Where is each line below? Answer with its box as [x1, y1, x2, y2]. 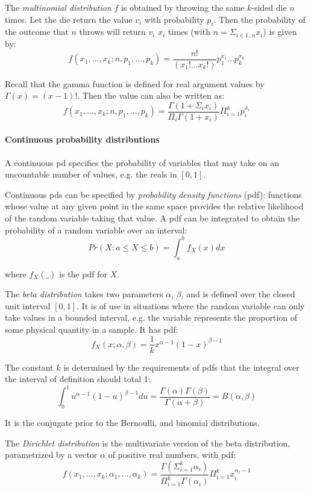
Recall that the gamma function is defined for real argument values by [5, 77, 265, 90]
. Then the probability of [213, 13, 306, 25]
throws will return [79, 25, 146, 38]
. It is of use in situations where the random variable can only [77, 299, 305, 312]
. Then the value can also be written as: [77, 89, 224, 102]
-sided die [251, 1, 287, 13]
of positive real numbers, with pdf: [108, 448, 236, 461]
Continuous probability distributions [5, 133, 160, 146]
